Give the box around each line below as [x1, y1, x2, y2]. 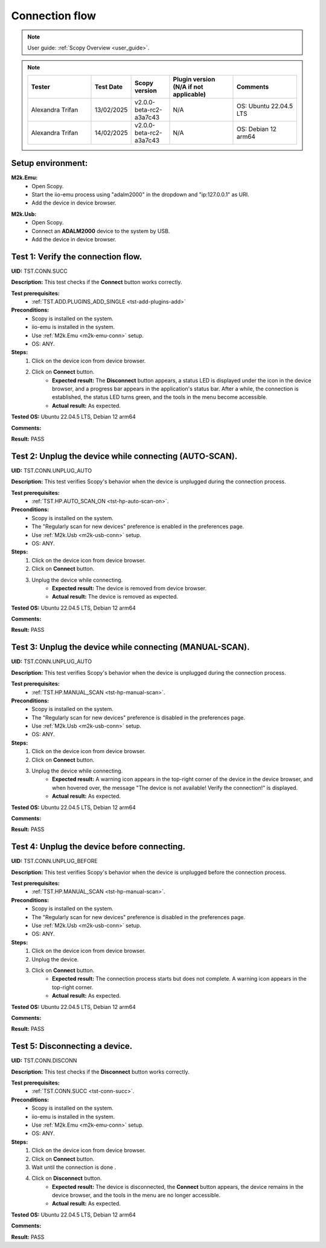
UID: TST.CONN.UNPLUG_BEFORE [11, 858, 98, 865]
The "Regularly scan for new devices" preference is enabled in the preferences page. [31, 523, 245, 530]
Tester [31, 82, 51, 91]
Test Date [94, 82, 123, 91]
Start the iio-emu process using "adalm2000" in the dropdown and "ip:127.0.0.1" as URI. [31, 191, 250, 199]
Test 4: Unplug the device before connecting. [11, 842, 186, 852]
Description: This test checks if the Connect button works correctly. [11, 278, 182, 286]
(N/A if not [173, 82, 203, 91]
